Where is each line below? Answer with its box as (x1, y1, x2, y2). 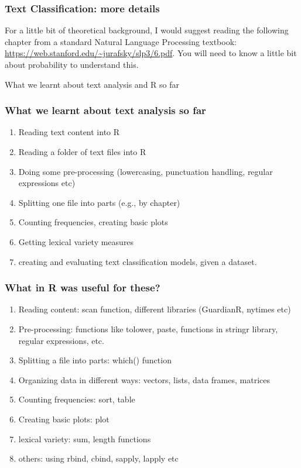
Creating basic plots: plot (18, 412, 110, 425)
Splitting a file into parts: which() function (18, 354, 172, 366)
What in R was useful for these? (5, 280, 160, 295)
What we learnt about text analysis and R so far (5, 78, 180, 90)
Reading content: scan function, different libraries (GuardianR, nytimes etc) (18, 303, 291, 315)
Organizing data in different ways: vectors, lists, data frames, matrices (18, 373, 270, 386)
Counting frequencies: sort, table (18, 393, 135, 405)
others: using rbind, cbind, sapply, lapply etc (18, 452, 179, 464)
